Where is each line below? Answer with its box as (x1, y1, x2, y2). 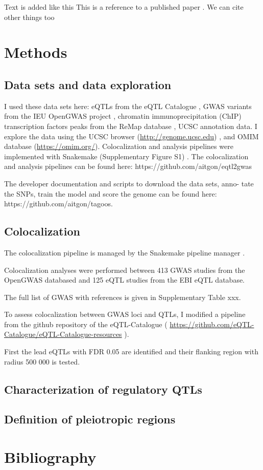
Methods (4, 41, 67, 62)
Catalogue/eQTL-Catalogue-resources (4, 329, 122, 339)
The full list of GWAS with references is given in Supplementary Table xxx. (4, 291, 241, 302)
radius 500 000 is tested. (4, 356, 80, 367)
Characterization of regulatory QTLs (4, 381, 202, 397)
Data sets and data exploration (4, 76, 172, 92)
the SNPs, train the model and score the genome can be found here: (4, 188, 217, 199)
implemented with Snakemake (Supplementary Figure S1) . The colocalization (4, 151, 249, 161)
